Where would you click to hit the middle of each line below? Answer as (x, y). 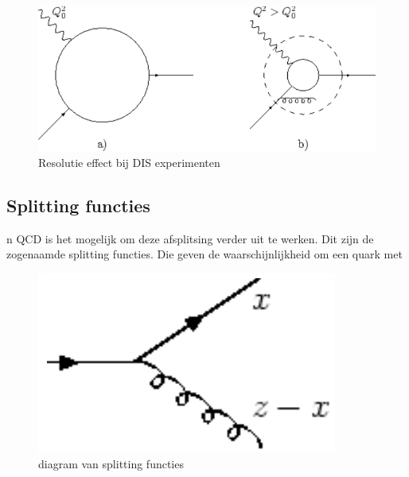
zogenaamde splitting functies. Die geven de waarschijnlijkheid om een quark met (204, 254)
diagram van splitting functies (111, 464)
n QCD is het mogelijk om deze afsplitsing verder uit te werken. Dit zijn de (190, 238)
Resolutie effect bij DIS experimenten (129, 162)
